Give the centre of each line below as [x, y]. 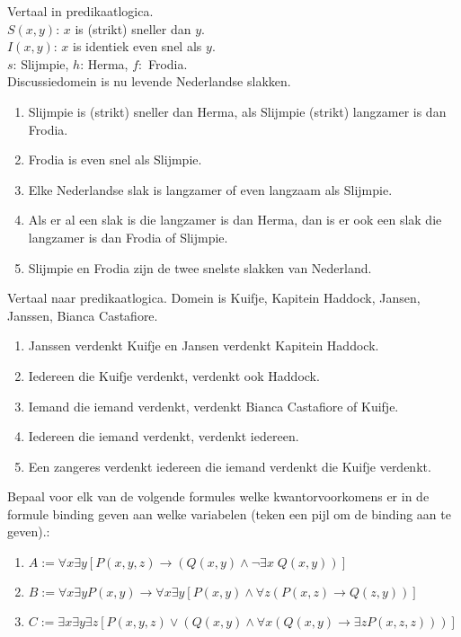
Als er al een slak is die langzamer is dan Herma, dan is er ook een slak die [235, 220]
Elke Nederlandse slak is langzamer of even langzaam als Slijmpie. [210, 189]
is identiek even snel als [137, 46]
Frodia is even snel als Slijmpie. [115, 159]
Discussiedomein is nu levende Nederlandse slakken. [149, 81]
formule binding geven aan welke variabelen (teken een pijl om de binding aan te [229, 513]
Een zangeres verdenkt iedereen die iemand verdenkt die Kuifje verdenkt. [230, 466]
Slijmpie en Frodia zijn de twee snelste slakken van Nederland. [200, 267]
